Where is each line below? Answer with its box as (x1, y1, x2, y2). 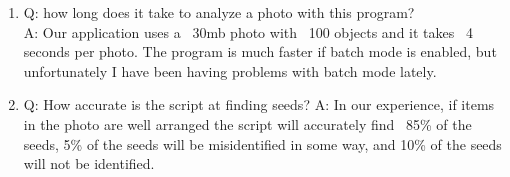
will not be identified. (23, 153, 155, 174)
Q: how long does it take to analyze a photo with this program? (23, 2, 415, 22)
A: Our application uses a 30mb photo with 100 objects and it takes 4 (23, 21, 473, 42)
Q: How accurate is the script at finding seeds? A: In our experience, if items (23, 94, 495, 115)
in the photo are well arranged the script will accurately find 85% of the (23, 113, 472, 134)
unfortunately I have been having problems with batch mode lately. (23, 60, 437, 81)
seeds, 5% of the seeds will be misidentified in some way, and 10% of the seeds (23, 133, 502, 154)
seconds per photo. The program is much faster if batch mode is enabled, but (23, 41, 497, 62)
